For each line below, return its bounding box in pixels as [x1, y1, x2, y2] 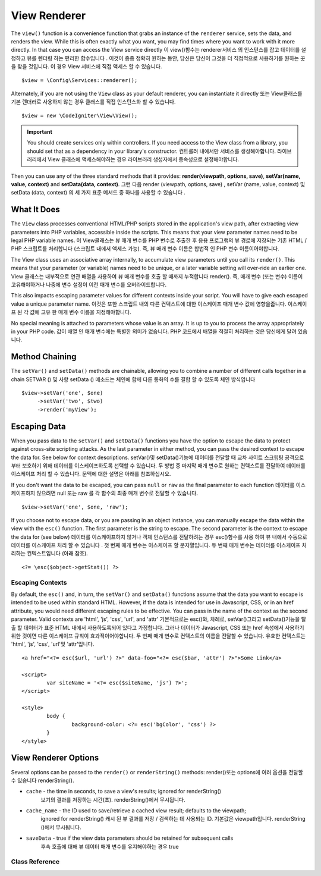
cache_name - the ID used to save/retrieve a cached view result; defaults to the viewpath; [26, 807, 247, 814]
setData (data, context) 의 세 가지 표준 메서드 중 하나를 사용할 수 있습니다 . [11, 189, 185, 196]
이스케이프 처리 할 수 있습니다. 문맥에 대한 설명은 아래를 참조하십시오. [11, 470, 171, 478]
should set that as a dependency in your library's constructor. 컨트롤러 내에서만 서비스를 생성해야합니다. [27, 147, 276, 155]
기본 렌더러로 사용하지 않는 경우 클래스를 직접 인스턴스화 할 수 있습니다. [11, 98, 176, 105]
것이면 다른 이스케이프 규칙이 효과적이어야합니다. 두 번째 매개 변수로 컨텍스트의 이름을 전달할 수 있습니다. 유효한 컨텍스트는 [21, 632, 306, 639]
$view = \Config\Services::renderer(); [21, 77, 138, 83]
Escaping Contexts [11, 578, 67, 586]
